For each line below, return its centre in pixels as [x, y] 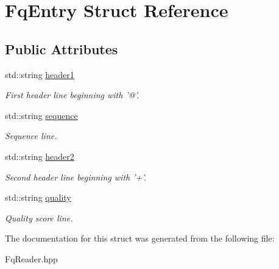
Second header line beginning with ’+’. [76, 177]
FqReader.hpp [31, 258]
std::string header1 [40, 74]
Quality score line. [39, 217]
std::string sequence [41, 115]
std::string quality [38, 197]
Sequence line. [31, 136]
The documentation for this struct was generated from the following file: [140, 238]
